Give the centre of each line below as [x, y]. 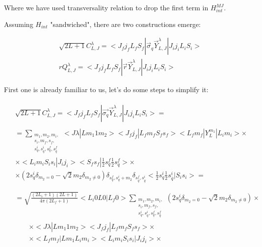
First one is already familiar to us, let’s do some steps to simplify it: [106, 89]
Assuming [19, 24]
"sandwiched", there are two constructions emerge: [126, 24]
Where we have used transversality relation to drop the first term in [106, 7]
